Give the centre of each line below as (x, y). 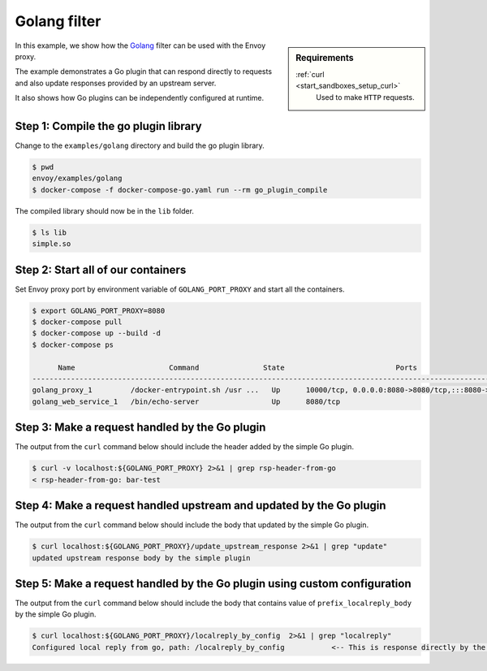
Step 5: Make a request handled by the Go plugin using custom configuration (213, 584)
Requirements (325, 58)
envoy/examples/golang (77, 178)
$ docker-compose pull (77, 322)
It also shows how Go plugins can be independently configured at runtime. (140, 98)
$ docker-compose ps (73, 344)
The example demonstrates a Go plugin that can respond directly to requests (143, 71)
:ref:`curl (310, 74)
